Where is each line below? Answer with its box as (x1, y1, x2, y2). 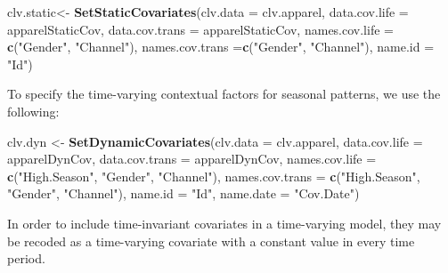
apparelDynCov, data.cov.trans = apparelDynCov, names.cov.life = (7, 149, 377, 168)
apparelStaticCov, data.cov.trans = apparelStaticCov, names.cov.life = (7, 20, 394, 38)
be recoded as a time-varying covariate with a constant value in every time (7, 231, 415, 250)
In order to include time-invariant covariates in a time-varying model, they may (7, 213, 442, 232)
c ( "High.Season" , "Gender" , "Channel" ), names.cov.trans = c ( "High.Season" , (7, 166, 420, 185)
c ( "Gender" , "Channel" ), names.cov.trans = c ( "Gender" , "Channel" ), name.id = (7, 37, 435, 56)
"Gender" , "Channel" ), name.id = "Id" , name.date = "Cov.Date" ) (7, 184, 360, 203)
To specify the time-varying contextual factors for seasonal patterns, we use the (7, 84, 441, 103)
